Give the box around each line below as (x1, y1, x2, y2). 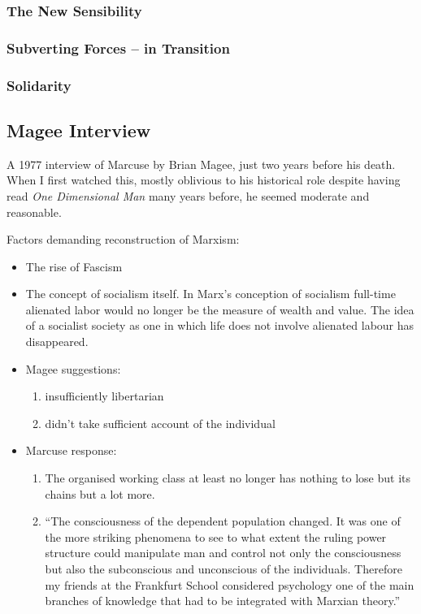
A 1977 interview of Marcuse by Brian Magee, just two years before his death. (7, 155, 396, 172)
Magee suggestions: (25, 360, 121, 377)
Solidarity (7, 75, 72, 95)
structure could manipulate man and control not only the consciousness (45, 544, 401, 561)
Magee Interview (7, 117, 151, 142)
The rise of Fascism (25, 257, 123, 275)
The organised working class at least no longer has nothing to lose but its (45, 469, 411, 486)
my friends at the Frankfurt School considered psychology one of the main (45, 576, 414, 593)
